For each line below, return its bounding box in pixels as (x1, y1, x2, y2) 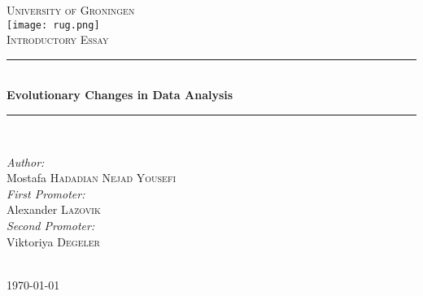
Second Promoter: (7, 217, 95, 233)
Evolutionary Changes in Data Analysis (7, 86, 233, 103)
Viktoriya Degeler (7, 233, 100, 250)
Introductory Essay (7, 31, 109, 48)
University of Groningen (7, 2, 135, 18)
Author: (7, 153, 45, 170)
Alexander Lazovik (7, 201, 101, 218)
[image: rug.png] (7, 19, 100, 31)
